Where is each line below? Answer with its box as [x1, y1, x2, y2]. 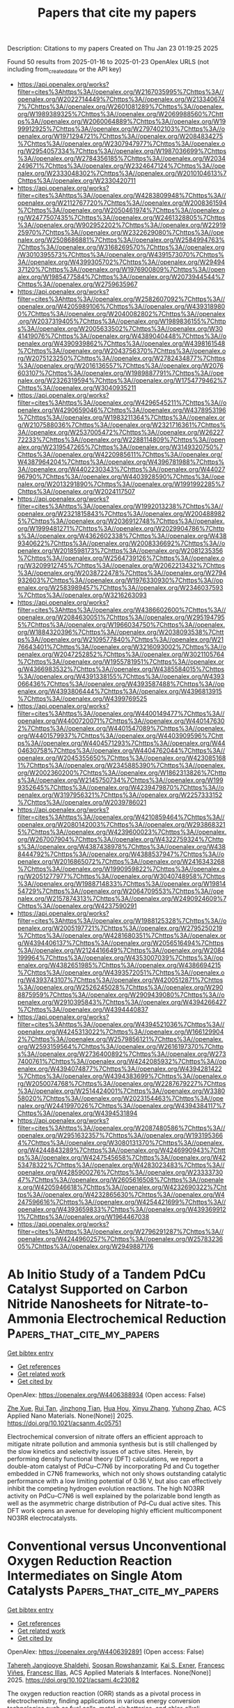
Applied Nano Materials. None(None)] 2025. [7, 1411, 134, 1420]
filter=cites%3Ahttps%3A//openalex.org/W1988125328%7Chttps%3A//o [17, 916, 227, 924]
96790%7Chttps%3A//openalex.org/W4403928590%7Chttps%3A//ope [17, 472, 225, 481]
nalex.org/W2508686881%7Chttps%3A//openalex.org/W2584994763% [17, 235, 225, 244]
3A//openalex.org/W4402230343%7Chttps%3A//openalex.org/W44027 [17, 465, 226, 473]
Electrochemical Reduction [67, 1311, 226, 1327]
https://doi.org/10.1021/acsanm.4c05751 [7, 1419, 122, 1427]
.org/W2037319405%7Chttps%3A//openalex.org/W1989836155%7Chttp [17, 317, 226, 325]
